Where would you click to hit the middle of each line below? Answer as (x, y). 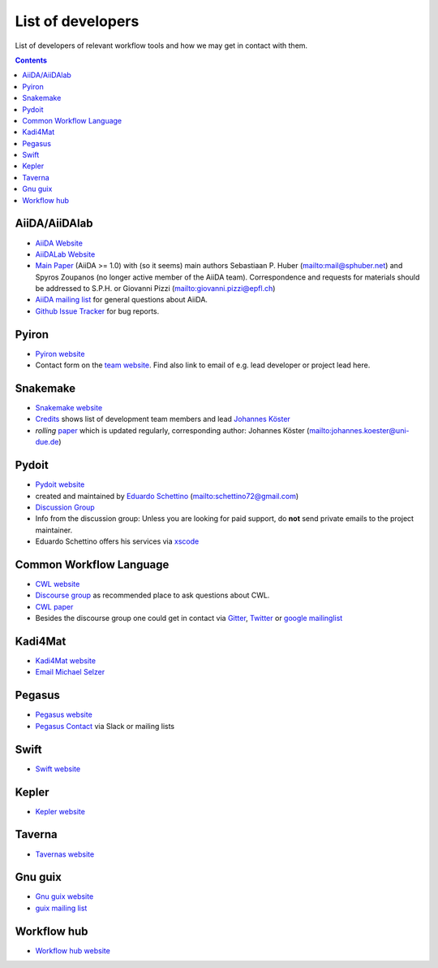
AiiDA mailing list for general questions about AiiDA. (122, 300)
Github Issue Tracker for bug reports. (97, 311)
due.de (47, 442)
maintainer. (54, 530)
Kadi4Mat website (66, 661)
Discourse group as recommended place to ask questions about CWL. (152, 595)
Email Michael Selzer (70, 672)
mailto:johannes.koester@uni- (359, 430)
